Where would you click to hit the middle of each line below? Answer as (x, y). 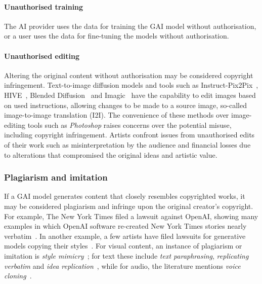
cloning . (18, 276)
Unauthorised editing (42, 56)
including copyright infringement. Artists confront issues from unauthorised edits (129, 135)
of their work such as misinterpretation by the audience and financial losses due (127, 144)
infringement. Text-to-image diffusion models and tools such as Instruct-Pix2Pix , (131, 85)
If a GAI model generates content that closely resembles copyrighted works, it (125, 196)
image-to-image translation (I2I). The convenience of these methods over (117, 115)
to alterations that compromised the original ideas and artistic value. (111, 154)
